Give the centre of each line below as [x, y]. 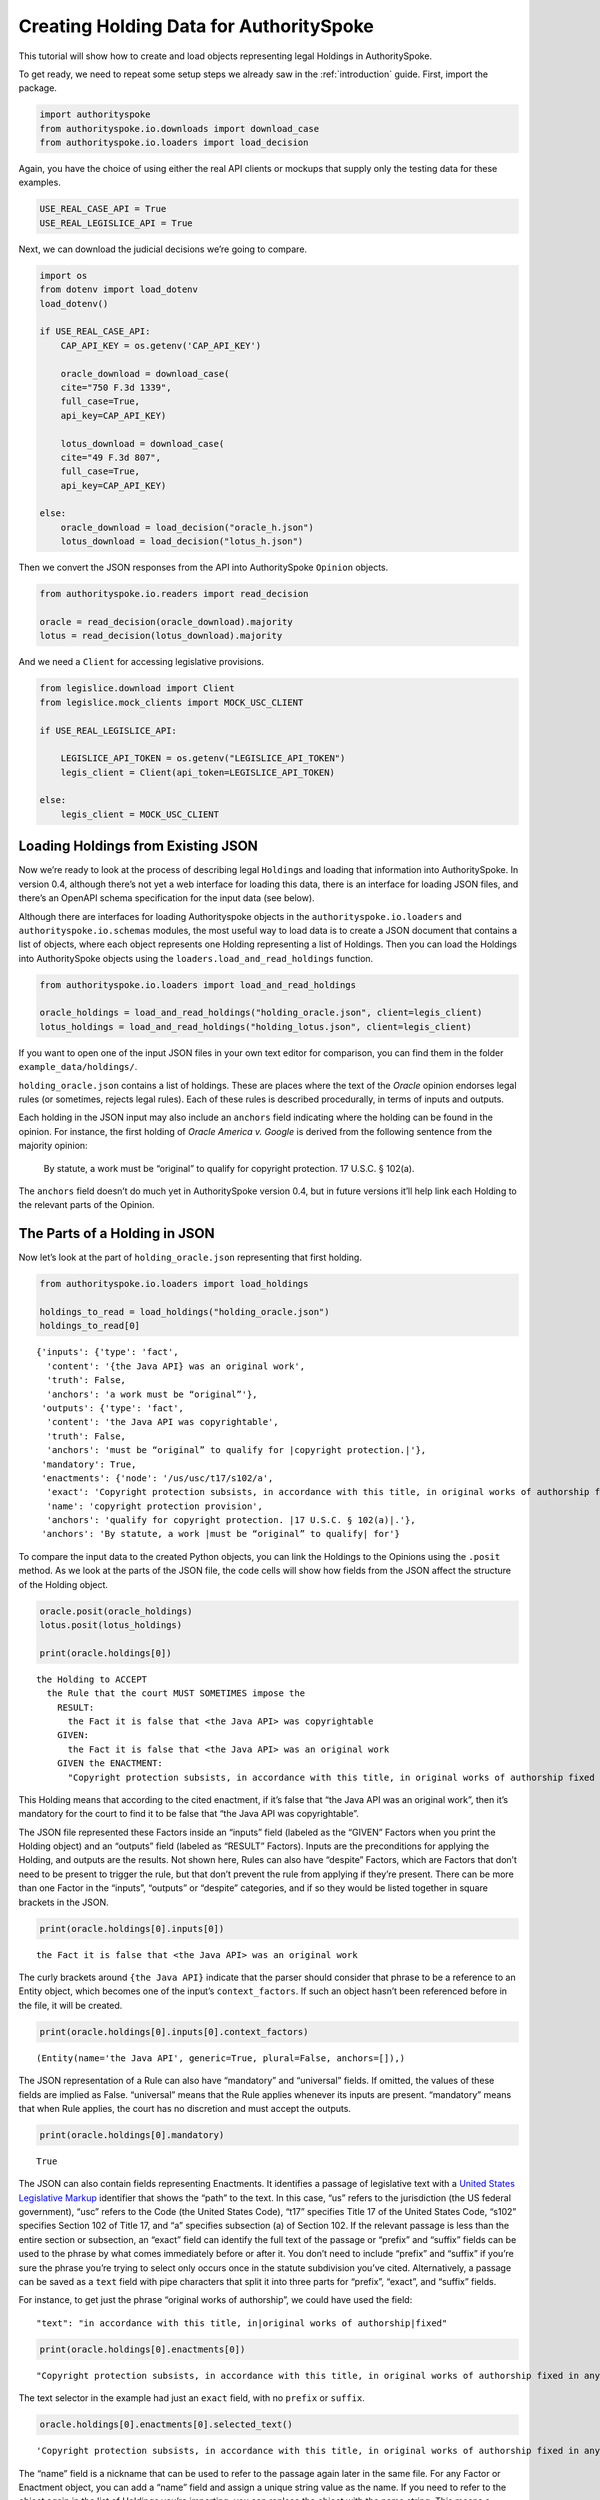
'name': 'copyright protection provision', [155, 1506]
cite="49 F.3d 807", [111, 457]
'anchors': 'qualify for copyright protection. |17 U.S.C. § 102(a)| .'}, [231, 1520]
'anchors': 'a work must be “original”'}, [152, 1394]
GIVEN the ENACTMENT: [110, 1763]
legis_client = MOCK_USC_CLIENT [140, 814]
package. [37, 88]
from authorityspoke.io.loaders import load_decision [174, 143]
